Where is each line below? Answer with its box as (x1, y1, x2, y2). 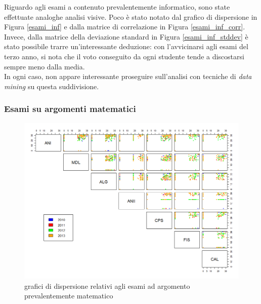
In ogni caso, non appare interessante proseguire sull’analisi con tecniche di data (4, 71, 252, 82)
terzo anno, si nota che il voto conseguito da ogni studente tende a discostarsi (4, 51, 244, 61)
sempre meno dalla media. (4, 61, 85, 71)
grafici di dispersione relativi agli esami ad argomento (24, 280, 190, 291)
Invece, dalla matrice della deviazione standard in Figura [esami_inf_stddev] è (4, 31, 248, 42)
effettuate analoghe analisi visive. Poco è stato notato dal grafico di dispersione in (4, 11, 257, 22)
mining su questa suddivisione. (4, 81, 99, 91)
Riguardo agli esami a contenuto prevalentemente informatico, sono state (4, 2, 230, 12)
